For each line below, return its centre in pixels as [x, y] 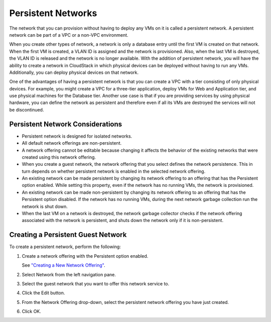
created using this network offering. [59, 157]
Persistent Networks [53, 13]
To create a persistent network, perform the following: [65, 247]
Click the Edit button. [43, 293]
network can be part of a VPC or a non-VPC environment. [69, 35]
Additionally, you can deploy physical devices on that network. [74, 72]
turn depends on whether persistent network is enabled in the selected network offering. [114, 171]
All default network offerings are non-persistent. [72, 143]
